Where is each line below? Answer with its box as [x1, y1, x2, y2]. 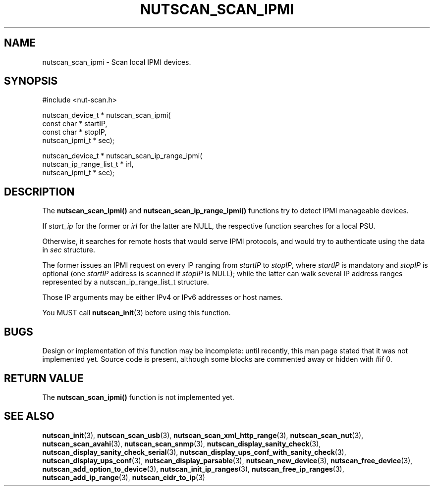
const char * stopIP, [42, 128, 107, 137]
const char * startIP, [42, 119, 108, 128]
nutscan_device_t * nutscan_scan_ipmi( [42, 111, 171, 120]
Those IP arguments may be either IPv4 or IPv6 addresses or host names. [42, 293, 283, 302]
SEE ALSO [4, 410, 54, 423]
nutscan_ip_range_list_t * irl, [42, 160, 134, 169]
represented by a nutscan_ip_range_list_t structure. [42, 278, 209, 287]
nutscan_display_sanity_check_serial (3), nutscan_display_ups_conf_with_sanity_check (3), [42, 447, 346, 456]
